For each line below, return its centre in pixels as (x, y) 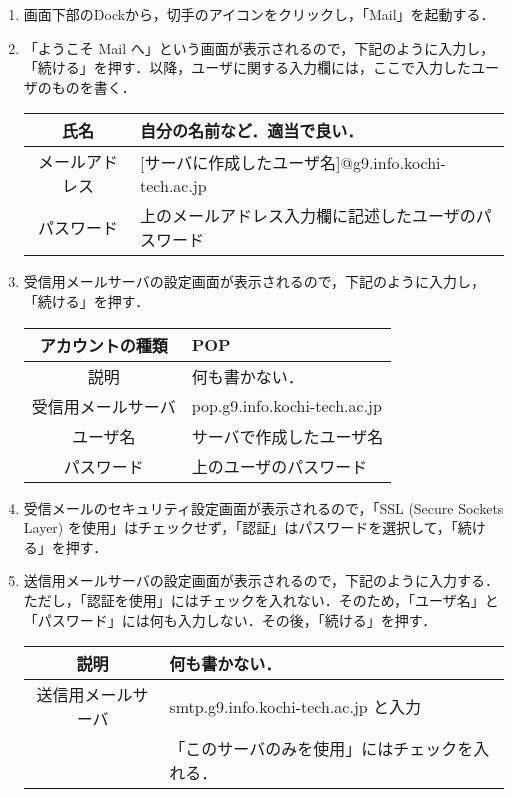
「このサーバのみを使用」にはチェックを (321, 749)
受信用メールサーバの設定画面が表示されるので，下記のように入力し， (254, 281)
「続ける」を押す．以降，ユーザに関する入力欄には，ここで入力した (247, 67)
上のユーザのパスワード (279, 466)
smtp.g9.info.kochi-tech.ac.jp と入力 (295, 707)
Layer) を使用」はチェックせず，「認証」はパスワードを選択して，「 (240, 527)
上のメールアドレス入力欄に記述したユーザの (308, 216)
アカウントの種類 (103, 345)
